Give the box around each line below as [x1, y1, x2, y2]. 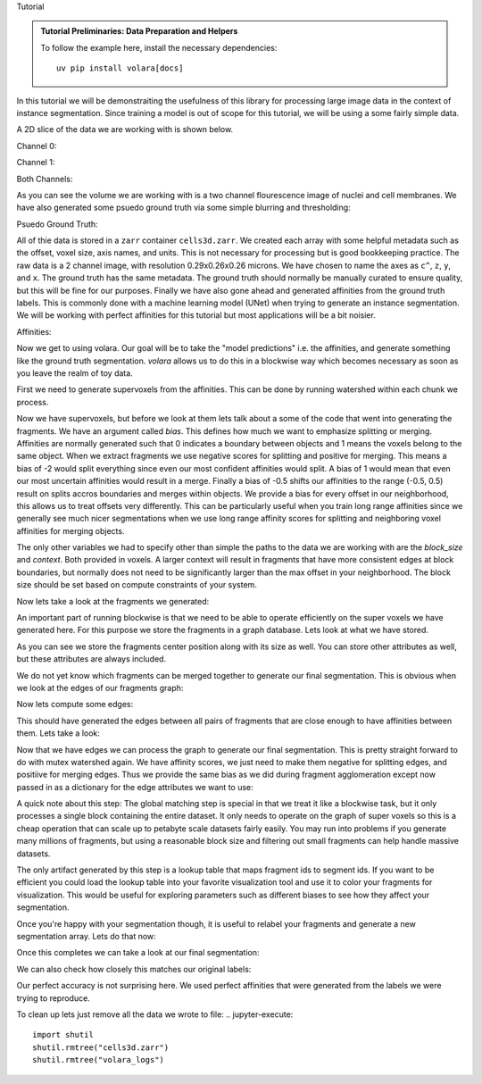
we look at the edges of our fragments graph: [16, 682, 184, 693]
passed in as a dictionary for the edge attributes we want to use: [16, 781, 253, 792]
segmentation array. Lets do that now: [16, 931, 156, 941]
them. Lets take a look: [16, 728, 100, 738]
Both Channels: [16, 173, 73, 184]
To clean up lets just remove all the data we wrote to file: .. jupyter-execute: [16, 1009, 294, 1020]
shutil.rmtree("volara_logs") [32, 1055, 165, 1065]
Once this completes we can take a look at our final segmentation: [16, 947, 260, 958]
